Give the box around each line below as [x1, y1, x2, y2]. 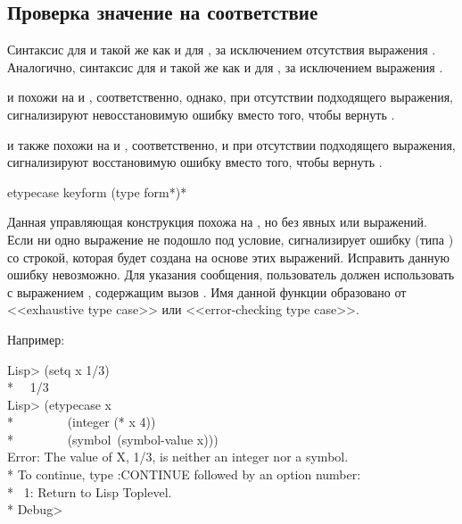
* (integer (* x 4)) [7, 412, 156, 431]
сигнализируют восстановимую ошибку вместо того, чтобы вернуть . [7, 153, 383, 171]
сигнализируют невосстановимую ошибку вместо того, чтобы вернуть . [7, 104, 395, 123]
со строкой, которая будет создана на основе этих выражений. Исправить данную [7, 247, 450, 266]
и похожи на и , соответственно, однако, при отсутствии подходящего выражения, [7, 87, 453, 106]
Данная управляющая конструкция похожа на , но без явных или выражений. [7, 212, 427, 231]
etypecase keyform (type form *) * [7, 182, 187, 201]
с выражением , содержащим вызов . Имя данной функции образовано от [7, 282, 407, 301]
